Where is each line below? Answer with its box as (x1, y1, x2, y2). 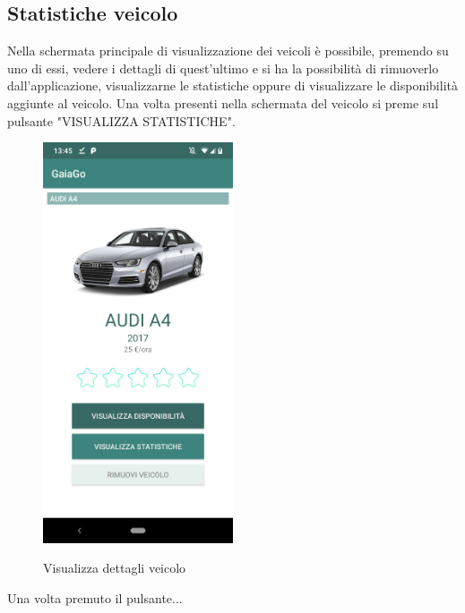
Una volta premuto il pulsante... (7, 588, 183, 607)
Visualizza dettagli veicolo (43, 558, 186, 577)
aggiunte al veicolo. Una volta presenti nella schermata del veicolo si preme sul (7, 93, 439, 112)
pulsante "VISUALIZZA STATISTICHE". (7, 111, 236, 130)
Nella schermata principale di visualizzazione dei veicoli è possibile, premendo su (7, 41, 449, 60)
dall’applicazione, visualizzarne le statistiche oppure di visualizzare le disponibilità (7, 76, 458, 95)
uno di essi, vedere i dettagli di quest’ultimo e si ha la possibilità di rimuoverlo (7, 58, 439, 77)
